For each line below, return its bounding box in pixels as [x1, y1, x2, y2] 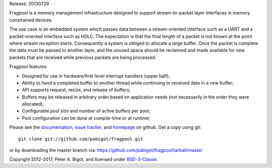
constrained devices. [9, 17, 53, 23]
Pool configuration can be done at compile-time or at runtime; [22, 115, 151, 121]
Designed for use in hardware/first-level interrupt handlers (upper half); [22, 73, 170, 79]
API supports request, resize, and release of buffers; [22, 87, 131, 93]
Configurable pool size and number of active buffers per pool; [22, 108, 151, 114]
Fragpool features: [9, 63, 48, 70]
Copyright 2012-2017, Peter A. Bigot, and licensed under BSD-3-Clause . [9, 156, 158, 162]
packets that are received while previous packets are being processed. [9, 54, 156, 60]
